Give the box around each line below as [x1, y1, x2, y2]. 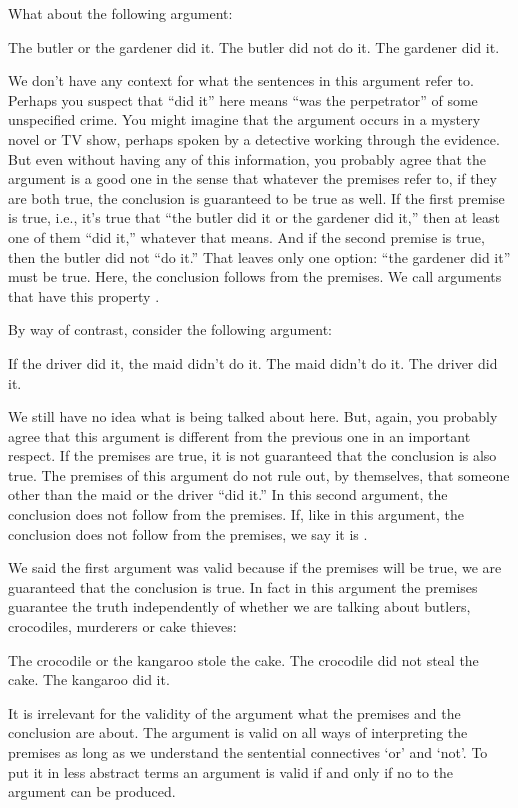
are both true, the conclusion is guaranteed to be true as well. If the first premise [8, 187, 505, 208]
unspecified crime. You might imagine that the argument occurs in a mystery [8, 109, 481, 130]
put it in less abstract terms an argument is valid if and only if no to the [8, 761, 454, 782]
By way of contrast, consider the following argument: [8, 319, 333, 340]
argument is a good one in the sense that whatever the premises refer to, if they [8, 168, 497, 189]
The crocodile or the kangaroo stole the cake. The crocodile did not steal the [8, 649, 479, 670]
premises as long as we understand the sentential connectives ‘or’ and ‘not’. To [8, 742, 488, 762]
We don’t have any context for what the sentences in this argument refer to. [8, 70, 474, 91]
